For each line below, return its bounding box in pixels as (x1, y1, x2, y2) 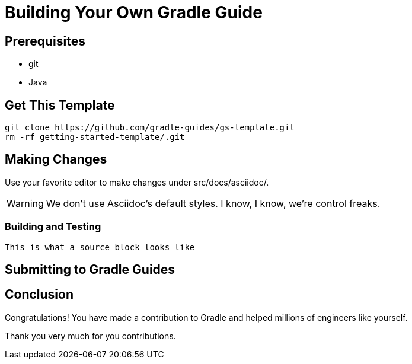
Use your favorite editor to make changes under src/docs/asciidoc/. (5, 177, 269, 187)
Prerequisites (5, 33, 85, 49)
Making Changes (5, 152, 107, 167)
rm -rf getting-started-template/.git (5, 132, 185, 142)
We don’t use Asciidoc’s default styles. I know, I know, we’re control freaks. (46, 197, 381, 209)
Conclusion (5, 287, 74, 302)
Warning (7, 197, 44, 209)
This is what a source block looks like (5, 242, 195, 252)
